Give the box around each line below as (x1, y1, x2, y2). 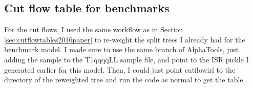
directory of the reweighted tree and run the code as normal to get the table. (4, 74, 245, 85)
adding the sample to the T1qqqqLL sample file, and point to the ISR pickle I (4, 54, 249, 64)
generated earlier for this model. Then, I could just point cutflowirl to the (4, 64, 236, 75)
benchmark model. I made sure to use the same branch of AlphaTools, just (4, 44, 239, 55)
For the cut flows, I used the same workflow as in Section (4, 24, 183, 35)
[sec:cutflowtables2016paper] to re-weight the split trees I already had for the (4, 34, 245, 45)
